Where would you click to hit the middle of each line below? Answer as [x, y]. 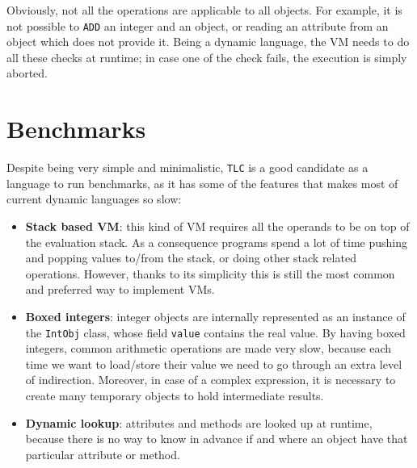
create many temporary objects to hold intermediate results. [175, 395]
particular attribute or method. [103, 454]
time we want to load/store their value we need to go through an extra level [214, 364]
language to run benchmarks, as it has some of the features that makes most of [202, 183]
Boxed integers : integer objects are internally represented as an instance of [215, 316]
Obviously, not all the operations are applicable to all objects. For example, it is [204, 10]
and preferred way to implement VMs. [120, 289]
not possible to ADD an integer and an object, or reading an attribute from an [198, 25]
